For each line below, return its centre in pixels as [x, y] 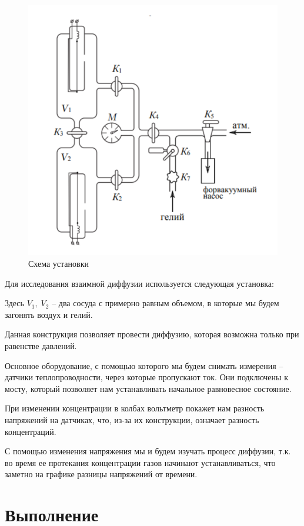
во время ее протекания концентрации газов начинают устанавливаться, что [140, 462]
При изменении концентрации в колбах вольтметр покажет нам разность [135, 408]
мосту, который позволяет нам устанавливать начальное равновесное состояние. [148, 388]
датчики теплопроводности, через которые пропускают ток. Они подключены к [146, 377]
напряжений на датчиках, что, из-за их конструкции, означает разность [132, 419]
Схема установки [59, 264]
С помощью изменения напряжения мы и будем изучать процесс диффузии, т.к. [148, 451]
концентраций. [31, 431]
